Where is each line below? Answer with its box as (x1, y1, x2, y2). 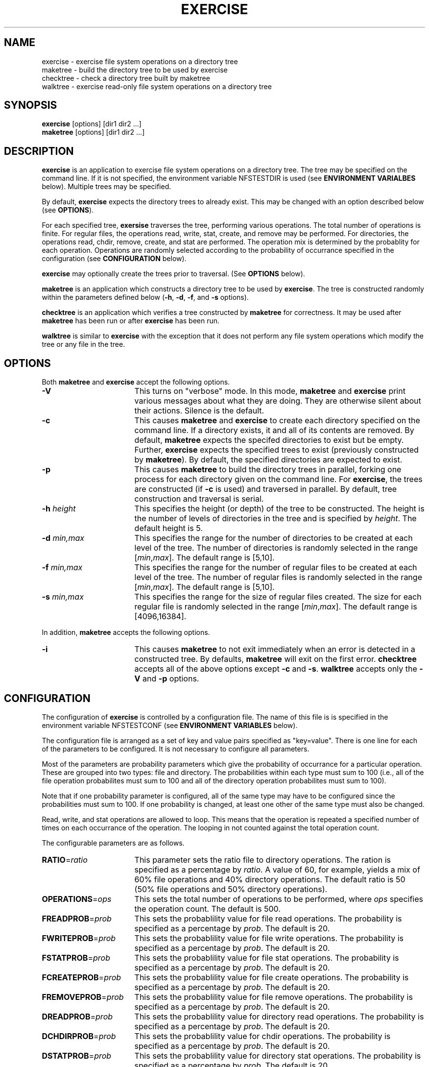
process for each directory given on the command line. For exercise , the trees (134, 474, 423, 485)
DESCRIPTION (4, 145, 74, 157)
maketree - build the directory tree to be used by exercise (42, 65, 228, 74)
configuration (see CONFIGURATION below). (42, 254, 187, 263)
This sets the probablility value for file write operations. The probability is (134, 933, 404, 943)
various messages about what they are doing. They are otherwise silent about (134, 396, 421, 406)
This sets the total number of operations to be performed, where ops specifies (134, 894, 424, 904)
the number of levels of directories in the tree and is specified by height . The (134, 513, 417, 524)
